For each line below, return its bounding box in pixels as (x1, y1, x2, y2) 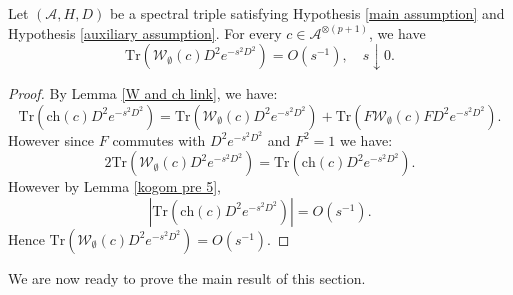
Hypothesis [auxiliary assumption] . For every (8, 22, 282, 43)
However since (8, 129, 95, 150)
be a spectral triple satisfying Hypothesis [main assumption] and (109, 3, 505, 23)
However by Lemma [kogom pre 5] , (8, 176, 221, 197)
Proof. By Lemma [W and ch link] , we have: (8, 83, 278, 104)
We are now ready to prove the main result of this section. (8, 267, 366, 288)
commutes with (112, 129, 206, 150)
